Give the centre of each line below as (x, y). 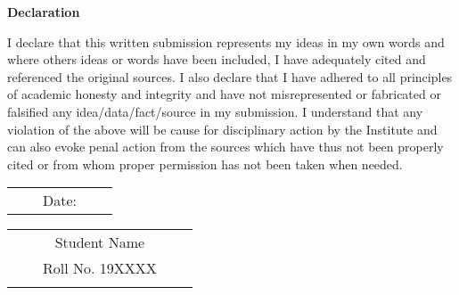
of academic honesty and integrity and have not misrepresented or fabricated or (224, 94)
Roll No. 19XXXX (100, 268)
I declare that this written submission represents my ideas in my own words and (226, 41)
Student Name (100, 242)
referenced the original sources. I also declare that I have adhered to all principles (230, 76)
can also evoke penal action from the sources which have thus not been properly (225, 147)
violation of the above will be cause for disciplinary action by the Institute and (222, 129)
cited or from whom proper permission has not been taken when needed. (205, 164)
